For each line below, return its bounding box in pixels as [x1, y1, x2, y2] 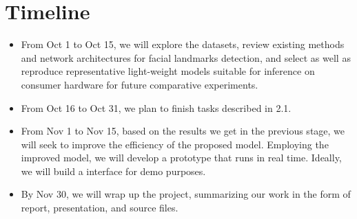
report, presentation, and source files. [21, 200, 178, 215]
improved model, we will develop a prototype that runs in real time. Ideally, [21, 150, 342, 165]
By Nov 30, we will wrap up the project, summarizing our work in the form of [21, 187, 351, 201]
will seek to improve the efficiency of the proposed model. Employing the [21, 137, 329, 151]
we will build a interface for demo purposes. [21, 163, 206, 178]
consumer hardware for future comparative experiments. [21, 77, 258, 91]
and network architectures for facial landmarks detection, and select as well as [21, 50, 351, 65]
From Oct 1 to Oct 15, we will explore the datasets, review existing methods [21, 37, 345, 51]
